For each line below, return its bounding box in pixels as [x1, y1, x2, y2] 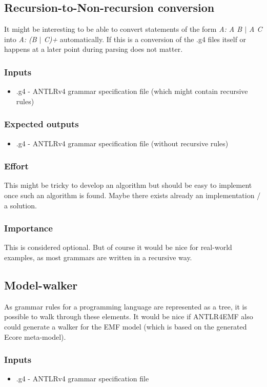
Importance [4, 222, 53, 235]
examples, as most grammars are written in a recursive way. [4, 252, 192, 263]
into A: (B [4, 33, 37, 44]
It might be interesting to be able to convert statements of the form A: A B [4, 24, 242, 34]
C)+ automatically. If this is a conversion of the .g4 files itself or [44, 33, 247, 44]
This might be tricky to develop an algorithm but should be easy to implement [4, 180, 252, 190]
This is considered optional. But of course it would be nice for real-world [4, 242, 232, 253]
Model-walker [4, 277, 78, 293]
